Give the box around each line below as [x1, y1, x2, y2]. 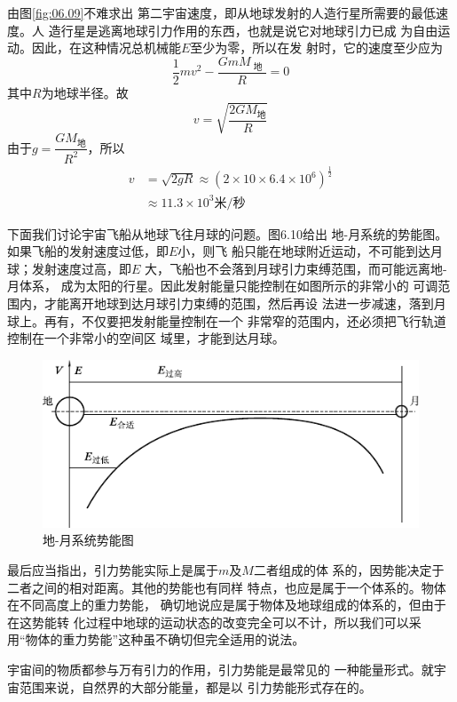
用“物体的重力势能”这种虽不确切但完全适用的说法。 [7, 630, 305, 649]
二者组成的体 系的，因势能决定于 [253, 561, 445, 579]
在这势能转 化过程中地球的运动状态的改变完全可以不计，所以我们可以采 [7, 612, 422, 631]
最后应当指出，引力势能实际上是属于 [7, 561, 218, 579]
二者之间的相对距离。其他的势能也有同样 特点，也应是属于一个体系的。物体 [7, 578, 446, 596]
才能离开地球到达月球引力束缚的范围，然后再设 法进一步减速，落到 [43, 294, 434, 312]
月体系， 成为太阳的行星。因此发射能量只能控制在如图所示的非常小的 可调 [7, 276, 438, 295]
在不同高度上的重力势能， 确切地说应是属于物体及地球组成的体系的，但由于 [7, 595, 446, 614]
